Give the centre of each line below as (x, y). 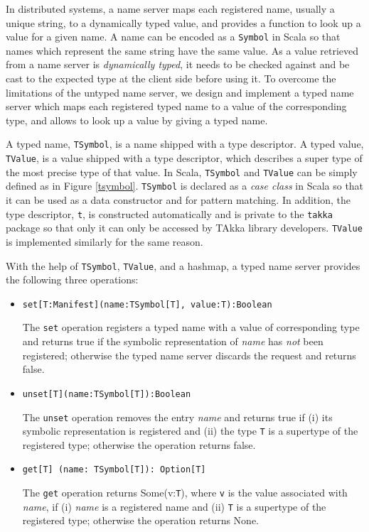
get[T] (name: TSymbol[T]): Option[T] (114, 470)
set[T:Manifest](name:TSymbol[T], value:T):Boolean (147, 304)
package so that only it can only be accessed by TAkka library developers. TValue (184, 228)
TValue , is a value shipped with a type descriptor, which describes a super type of (184, 158)
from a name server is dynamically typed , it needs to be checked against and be (178, 64)
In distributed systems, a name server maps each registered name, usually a (170, 9)
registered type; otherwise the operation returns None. (140, 520)
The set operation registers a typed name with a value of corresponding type (191, 327)
